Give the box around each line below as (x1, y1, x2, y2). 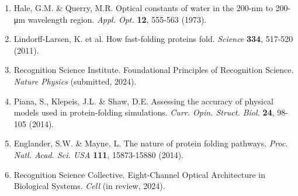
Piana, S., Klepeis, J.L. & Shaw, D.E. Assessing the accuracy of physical (13, 94, 273, 107)
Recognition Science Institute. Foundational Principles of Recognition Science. (13, 64, 294, 76)
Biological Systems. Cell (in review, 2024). (13, 180, 165, 192)
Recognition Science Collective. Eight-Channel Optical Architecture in (13, 168, 265, 180)
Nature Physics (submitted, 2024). (13, 75, 137, 87)
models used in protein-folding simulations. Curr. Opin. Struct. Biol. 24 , (13, 106, 275, 118)
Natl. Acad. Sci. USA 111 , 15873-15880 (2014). (13, 148, 184, 160)
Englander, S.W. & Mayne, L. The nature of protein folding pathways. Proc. (13, 137, 288, 149)
